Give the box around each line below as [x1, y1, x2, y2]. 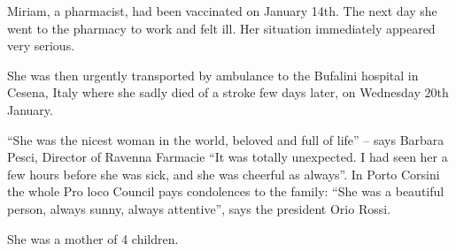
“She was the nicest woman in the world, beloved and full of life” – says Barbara [7, 130, 444, 148]
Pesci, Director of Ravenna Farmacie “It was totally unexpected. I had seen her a [7, 148, 448, 166]
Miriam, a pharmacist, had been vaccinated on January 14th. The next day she [7, 2, 437, 19]
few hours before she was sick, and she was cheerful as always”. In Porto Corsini [7, 164, 440, 183]
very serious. [7, 36, 75, 55]
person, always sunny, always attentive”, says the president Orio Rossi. [7, 199, 391, 217]
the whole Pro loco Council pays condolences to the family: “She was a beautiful [7, 182, 444, 201]
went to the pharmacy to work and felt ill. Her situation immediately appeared [7, 19, 436, 37]
